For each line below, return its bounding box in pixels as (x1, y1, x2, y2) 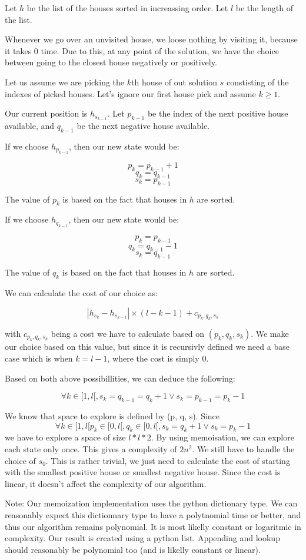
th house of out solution (131, 75, 218, 88)
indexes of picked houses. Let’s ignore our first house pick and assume (5, 87, 256, 100)
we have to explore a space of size (5, 431, 126, 443)
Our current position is (5, 107, 88, 120)
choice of (5, 454, 36, 466)
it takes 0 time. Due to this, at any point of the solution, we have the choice (5, 44, 279, 57)
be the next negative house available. (76, 120, 210, 132)
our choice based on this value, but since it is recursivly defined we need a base (5, 340, 290, 353)
